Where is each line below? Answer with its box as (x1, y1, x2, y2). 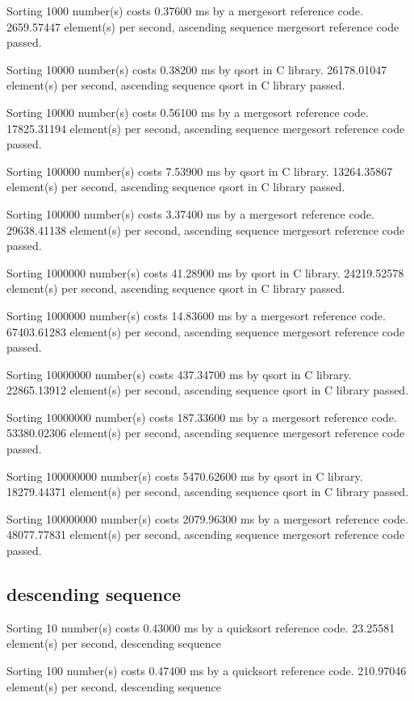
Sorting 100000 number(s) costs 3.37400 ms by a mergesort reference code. (6, 205, 374, 222)
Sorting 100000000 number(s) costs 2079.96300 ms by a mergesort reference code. (6, 510, 408, 527)
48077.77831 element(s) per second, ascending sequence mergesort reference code (6, 526, 405, 543)
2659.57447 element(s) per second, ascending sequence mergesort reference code (6, 18, 399, 35)
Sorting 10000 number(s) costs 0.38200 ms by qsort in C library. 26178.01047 (6, 61, 387, 77)
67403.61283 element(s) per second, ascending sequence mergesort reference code (6, 323, 405, 340)
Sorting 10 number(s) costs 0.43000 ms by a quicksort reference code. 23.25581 (6, 619, 395, 636)
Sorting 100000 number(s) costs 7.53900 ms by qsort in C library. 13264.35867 (6, 162, 393, 179)
